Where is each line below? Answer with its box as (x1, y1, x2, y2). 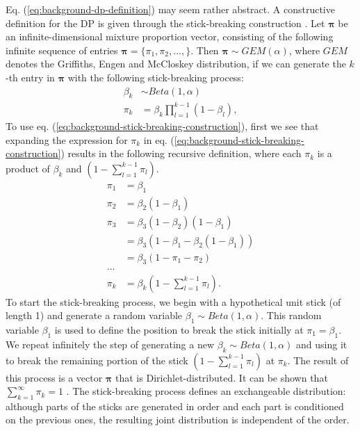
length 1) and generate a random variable (6, 308, 183, 323)
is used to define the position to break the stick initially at (54, 322, 304, 336)
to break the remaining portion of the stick (6, 352, 188, 367)
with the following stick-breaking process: (67, 70, 244, 84)
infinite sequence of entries (6, 42, 118, 57)
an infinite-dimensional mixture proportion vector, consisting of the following (6, 29, 334, 44)
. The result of (287, 352, 349, 367)
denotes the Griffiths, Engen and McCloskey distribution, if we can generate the (6, 56, 346, 71)
